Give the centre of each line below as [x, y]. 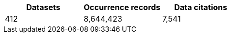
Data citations [201, 7]
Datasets [43, 7]
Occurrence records [122, 7]
